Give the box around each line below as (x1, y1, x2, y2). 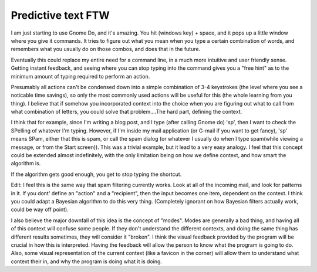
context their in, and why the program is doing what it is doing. (11, 258, 163, 265)
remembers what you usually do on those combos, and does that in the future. (11, 46, 201, 53)
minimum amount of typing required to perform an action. (11, 73, 150, 80)
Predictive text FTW (11, 9, 110, 22)
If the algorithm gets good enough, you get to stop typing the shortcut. (11, 171, 182, 178)
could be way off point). (11, 206, 69, 213)
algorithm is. (11, 160, 41, 167)
